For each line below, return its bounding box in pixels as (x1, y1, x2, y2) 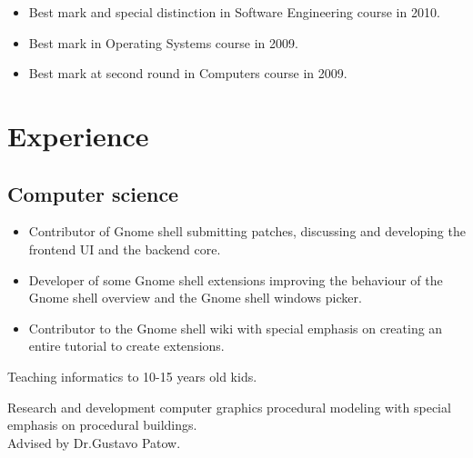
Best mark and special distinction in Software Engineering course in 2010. (28, 3, 440, 21)
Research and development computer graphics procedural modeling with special (7, 397, 451, 416)
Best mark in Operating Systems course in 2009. (28, 33, 298, 52)
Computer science (7, 179, 179, 207)
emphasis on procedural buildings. (7, 415, 197, 434)
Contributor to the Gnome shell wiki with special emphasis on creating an (28, 318, 443, 337)
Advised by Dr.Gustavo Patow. (7, 433, 181, 452)
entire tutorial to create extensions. (28, 336, 225, 355)
